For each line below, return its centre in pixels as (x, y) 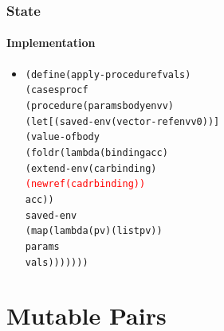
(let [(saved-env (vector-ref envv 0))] (122, 121)
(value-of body (62, 137)
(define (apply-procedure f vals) (108, 74)
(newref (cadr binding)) (85, 184)
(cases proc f (57, 90)
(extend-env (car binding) (91, 168)
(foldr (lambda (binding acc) (96, 152)
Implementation (51, 43)
